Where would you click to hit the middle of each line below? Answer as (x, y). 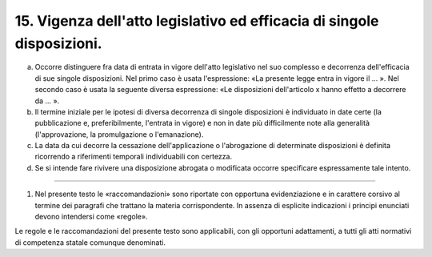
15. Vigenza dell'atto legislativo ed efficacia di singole (197, 21)
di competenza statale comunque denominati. (90, 242)
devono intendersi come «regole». (91, 217)
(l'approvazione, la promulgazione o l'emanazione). (119, 134)
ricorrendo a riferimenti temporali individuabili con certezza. (133, 157)
